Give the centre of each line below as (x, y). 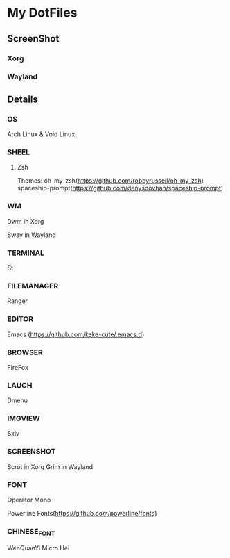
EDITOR (20, 319)
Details (23, 99)
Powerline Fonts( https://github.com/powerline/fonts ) (82, 514)
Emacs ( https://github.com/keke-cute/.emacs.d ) (76, 334)
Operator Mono (29, 500)
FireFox (18, 367)
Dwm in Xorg (26, 221)
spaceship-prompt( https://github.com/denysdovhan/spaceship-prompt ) (120, 188)
